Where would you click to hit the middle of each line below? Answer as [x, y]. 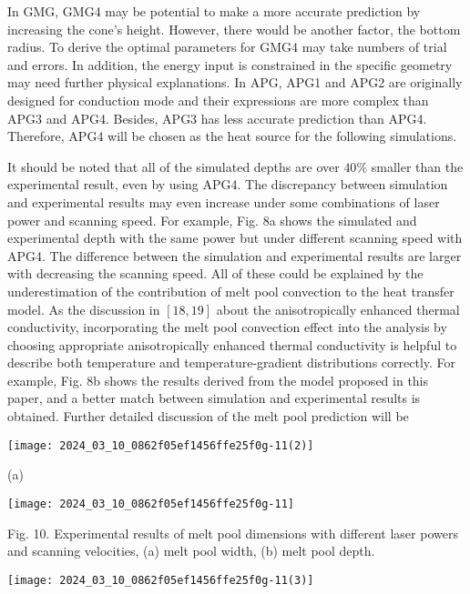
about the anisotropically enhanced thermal [338, 309]
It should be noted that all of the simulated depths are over [174, 166]
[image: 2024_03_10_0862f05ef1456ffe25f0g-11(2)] [161, 445]
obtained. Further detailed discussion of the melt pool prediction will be [208, 416]
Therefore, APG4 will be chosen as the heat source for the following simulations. [232, 136]
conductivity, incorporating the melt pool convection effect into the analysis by [227, 327]
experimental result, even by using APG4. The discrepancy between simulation [228, 184]
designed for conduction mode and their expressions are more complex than [218, 100]
